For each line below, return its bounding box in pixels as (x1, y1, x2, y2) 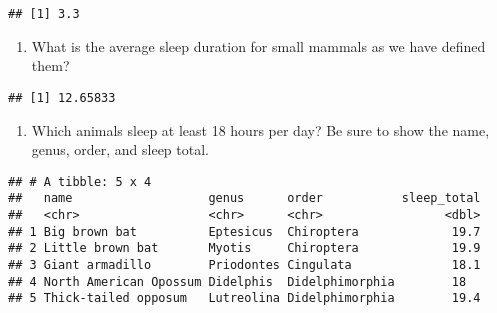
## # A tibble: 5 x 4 (8, 174, 152, 189)
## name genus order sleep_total (8, 191, 481, 206)
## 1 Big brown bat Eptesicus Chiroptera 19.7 (8, 224, 481, 239)
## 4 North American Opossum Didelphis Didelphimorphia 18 (8, 274, 467, 289)
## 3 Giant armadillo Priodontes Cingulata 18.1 (8, 257, 481, 272)
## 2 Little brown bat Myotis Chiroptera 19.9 (8, 241, 481, 256)
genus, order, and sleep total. (31, 139, 209, 160)
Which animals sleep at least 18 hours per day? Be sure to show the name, (31, 119, 490, 140)
